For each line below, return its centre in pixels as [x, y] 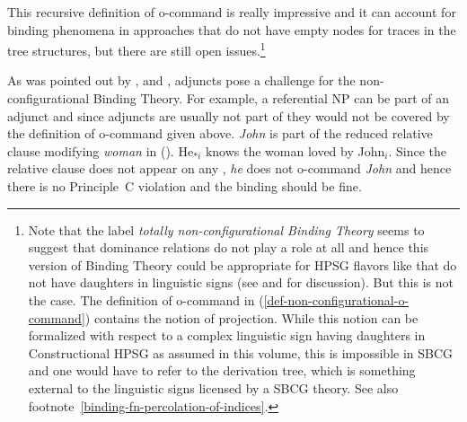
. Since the [417, 150]
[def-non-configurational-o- [336, 299]
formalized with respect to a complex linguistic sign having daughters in [227, 335]
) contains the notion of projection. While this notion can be [251, 317]
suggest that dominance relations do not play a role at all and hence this [229, 247]
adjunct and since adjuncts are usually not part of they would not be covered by [229, 115]
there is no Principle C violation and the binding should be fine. [185, 186]
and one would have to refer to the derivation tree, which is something [222, 370]
